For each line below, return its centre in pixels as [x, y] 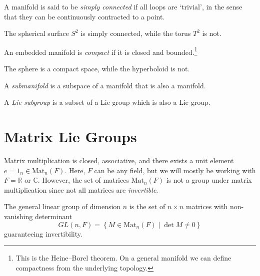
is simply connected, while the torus [136, 33]
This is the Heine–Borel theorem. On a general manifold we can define [123, 258]
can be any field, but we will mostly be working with [175, 170]
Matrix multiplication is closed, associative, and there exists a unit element [119, 160]
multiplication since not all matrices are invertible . [81, 189]
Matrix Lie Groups [70, 136]
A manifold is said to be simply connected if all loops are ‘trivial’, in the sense [123, 6]
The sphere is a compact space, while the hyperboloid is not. [97, 69]
